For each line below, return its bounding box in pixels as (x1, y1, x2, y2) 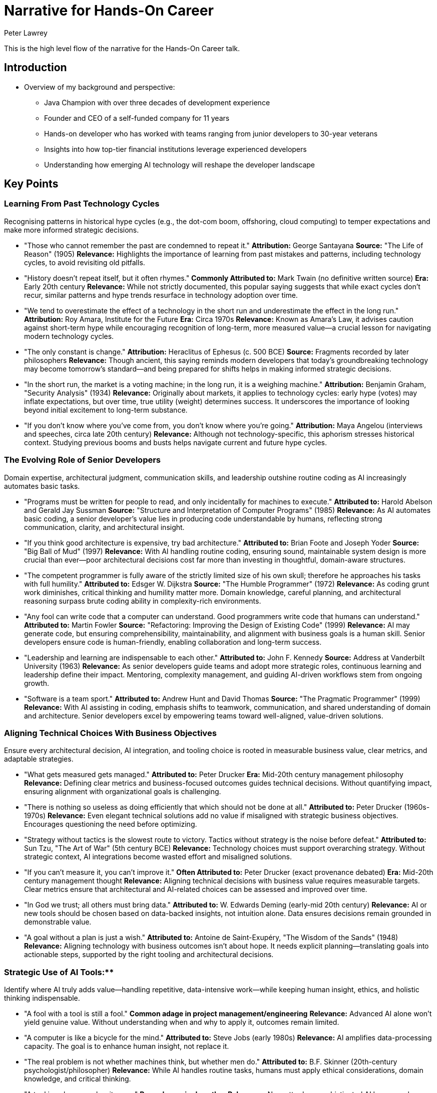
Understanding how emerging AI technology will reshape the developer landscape (44, 160, 315, 169)
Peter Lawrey (4, 28, 48, 37)
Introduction (4, 61, 67, 74)
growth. (24, 678, 50, 687)
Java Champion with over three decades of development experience (44, 98, 270, 107)
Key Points (4, 177, 59, 191)
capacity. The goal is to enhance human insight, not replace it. (24, 1042, 229, 1051)
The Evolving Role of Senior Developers (4, 455, 161, 465)
